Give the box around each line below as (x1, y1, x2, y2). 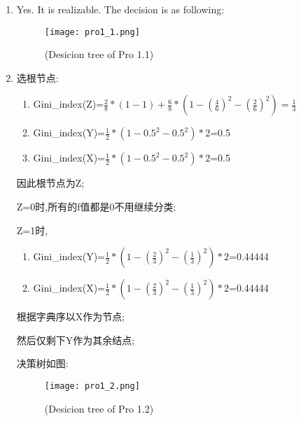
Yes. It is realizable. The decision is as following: (16, 2, 225, 16)
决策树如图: (16, 356, 69, 371)
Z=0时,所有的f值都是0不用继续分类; (16, 199, 176, 214)
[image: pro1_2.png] (44, 381, 140, 391)
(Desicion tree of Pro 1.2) (44, 401, 154, 415)
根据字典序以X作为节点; (16, 309, 125, 324)
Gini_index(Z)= (33, 97, 104, 111)
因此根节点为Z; (16, 176, 85, 190)
